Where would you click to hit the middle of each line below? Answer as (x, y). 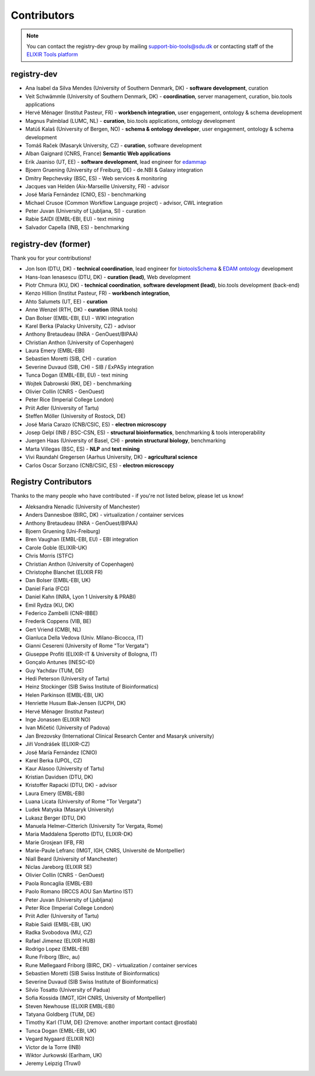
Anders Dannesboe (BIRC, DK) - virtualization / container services (105, 515)
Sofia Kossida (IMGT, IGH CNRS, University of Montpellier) (96, 998)
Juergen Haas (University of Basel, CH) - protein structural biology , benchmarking (125, 441)
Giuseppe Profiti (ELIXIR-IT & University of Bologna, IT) (91, 654)
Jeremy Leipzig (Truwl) (53, 1063)
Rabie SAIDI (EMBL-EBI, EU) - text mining (75, 219)
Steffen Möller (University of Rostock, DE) (76, 416)
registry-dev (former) (50, 244)
